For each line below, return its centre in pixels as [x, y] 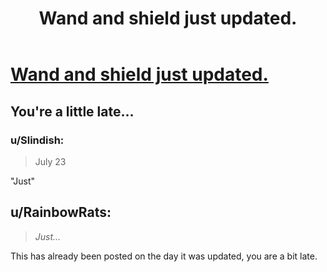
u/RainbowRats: [61, 212]
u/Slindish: [37, 140]
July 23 [50, 161]
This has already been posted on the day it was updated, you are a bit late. [164, 256]
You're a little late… [72, 111]
